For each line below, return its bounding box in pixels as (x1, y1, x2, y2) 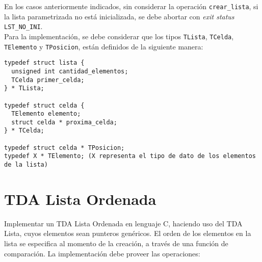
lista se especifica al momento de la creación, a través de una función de (4, 238, 228, 249)
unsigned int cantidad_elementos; (11, 67, 128, 75)
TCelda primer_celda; (11, 76, 85, 84)
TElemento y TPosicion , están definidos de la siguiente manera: (4, 41, 203, 51)
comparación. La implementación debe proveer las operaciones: (4, 248, 200, 258)
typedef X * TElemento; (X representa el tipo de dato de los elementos (4, 152, 256, 160)
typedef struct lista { (4, 59, 85, 67)
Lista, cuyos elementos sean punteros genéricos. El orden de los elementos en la (4, 228, 251, 239)
